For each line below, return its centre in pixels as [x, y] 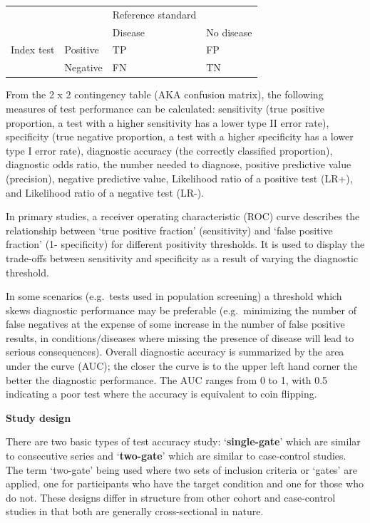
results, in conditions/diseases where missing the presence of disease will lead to [180, 337]
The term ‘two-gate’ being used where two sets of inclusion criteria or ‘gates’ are [181, 469]
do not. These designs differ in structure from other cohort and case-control [171, 497]
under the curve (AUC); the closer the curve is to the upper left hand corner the [182, 366]
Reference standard [154, 14]
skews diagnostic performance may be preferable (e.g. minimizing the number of [181, 310]
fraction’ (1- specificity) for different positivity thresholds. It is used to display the [185, 244]
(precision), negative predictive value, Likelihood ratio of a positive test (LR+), [179, 178]
